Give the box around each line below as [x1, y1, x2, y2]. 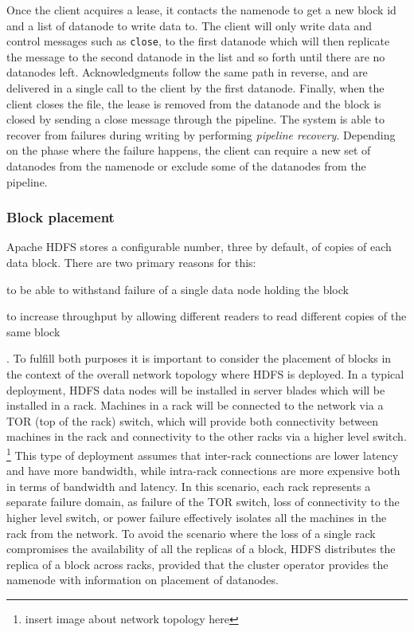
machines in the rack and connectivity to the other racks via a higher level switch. [6, 428, 407, 445]
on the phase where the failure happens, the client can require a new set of [6, 142, 371, 159]
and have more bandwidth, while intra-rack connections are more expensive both [6, 462, 400, 479]
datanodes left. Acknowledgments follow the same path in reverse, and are [6, 64, 368, 80]
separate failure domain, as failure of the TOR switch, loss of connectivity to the [6, 493, 400, 510]
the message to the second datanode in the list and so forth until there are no [6, 48, 385, 65]
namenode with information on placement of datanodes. [6, 571, 279, 588]
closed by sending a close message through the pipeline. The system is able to [6, 111, 385, 128]
